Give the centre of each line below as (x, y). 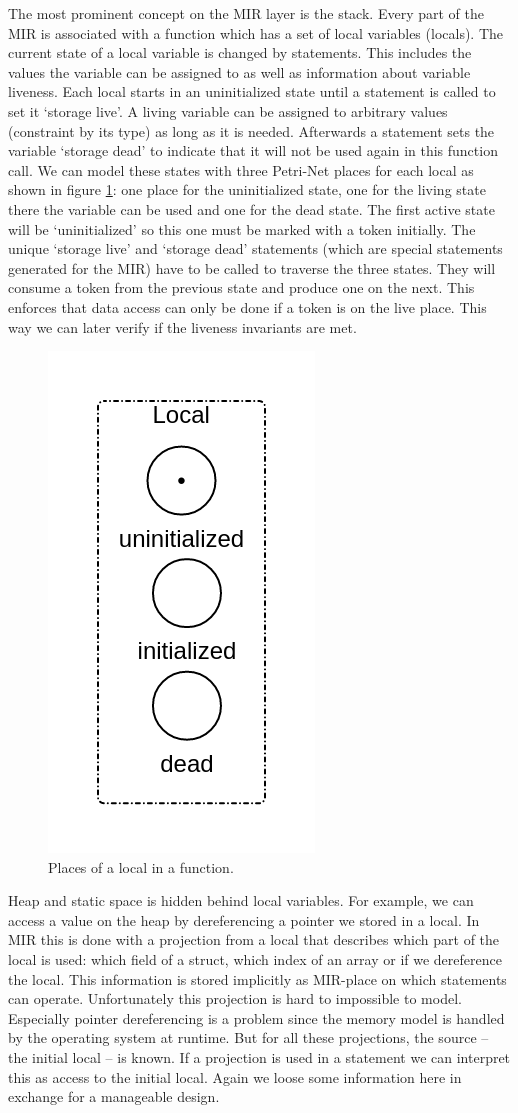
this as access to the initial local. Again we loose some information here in (235, 1076)
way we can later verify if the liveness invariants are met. (182, 326)
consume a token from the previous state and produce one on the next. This (241, 287)
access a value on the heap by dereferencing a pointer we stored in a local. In (244, 919)
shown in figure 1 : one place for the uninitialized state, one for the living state (247, 189)
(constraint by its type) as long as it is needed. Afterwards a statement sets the (251, 130)
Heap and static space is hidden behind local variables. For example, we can (241, 900)
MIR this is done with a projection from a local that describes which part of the (254, 939)
